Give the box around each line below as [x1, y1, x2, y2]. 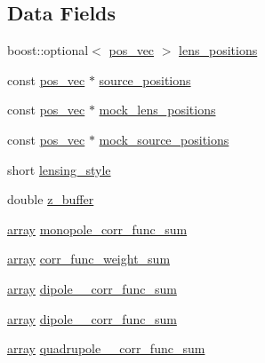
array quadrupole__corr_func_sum [7, 339, 205, 358]
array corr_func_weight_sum [7, 249, 171, 268]
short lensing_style [7, 160, 111, 178]
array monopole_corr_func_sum [7, 219, 188, 238]
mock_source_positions [99, 130, 229, 148]
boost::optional [7, 41, 89, 59]
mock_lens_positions [99, 100, 216, 119]
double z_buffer [7, 190, 94, 209]
